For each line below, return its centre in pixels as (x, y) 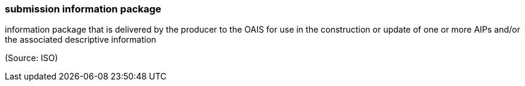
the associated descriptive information (81, 40)
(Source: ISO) (31, 58)
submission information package (83, 9)
